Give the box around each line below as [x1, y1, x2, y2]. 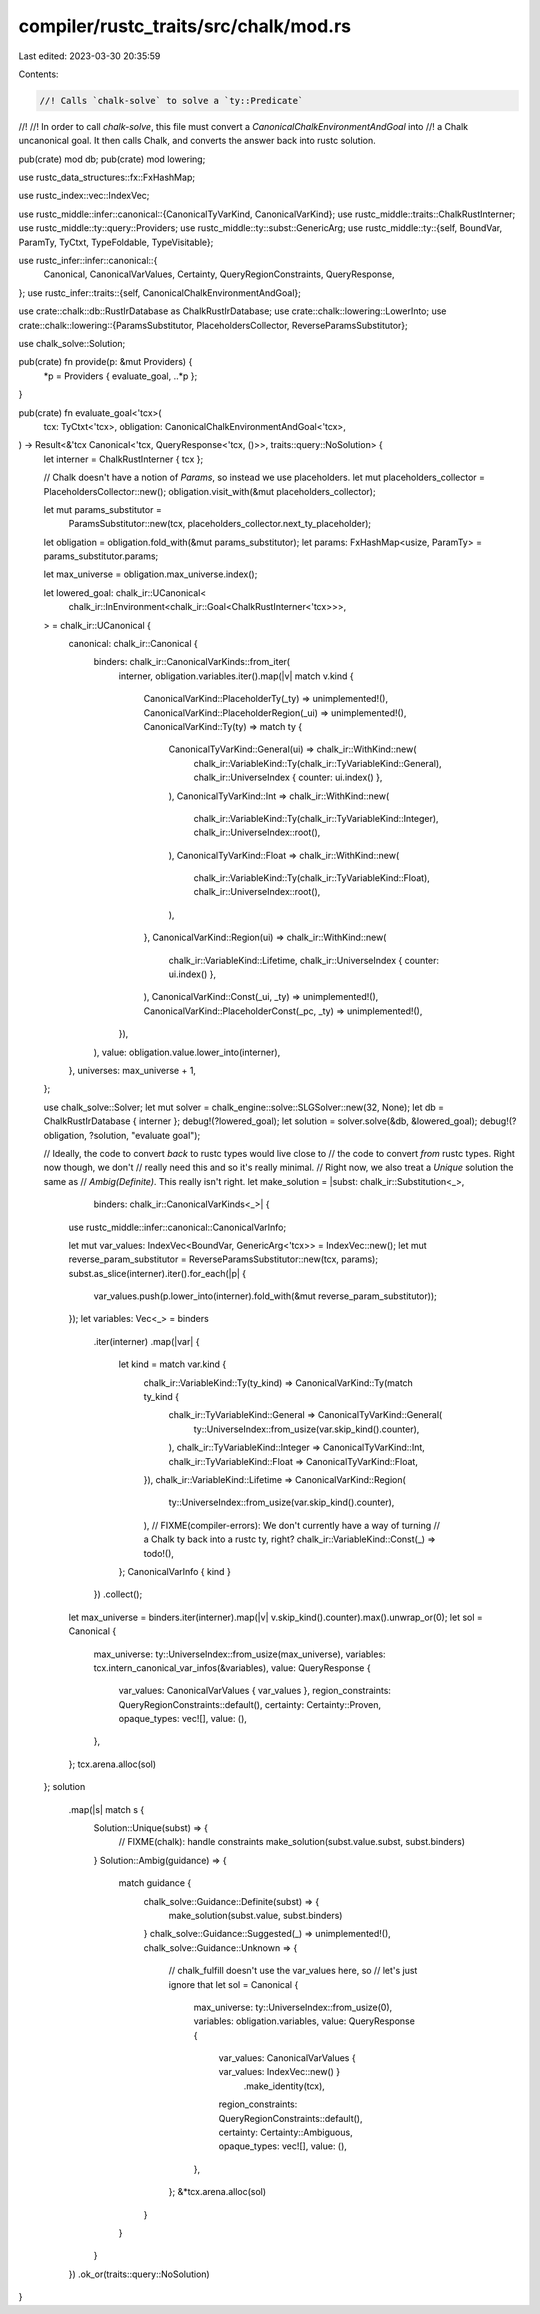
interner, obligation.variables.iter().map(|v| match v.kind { [118, 670, 354, 682]
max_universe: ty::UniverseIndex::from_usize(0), [193, 2001, 393, 2013]
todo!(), [143, 1547, 175, 1559]
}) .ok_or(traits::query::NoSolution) [68, 2268, 210, 2280]
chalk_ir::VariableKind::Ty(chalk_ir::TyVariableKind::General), [193, 757, 442, 769]
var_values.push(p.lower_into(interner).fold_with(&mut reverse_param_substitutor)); [93, 1290, 437, 1302]
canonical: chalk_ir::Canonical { [68, 638, 199, 650]
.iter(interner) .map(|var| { [93, 1335, 200, 1347]
